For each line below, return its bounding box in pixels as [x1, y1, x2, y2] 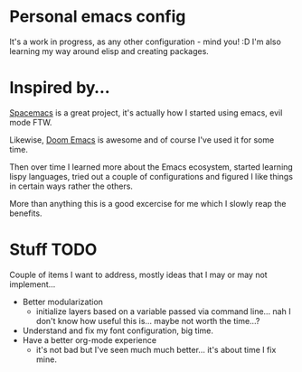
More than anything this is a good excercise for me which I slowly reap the [9, 198, 287, 209]
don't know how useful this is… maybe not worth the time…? [35, 315, 260, 326]
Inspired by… [9, 78, 110, 98]
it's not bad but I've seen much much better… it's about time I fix [35, 344, 277, 355]
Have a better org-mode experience [22, 334, 156, 345]
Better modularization [22, 296, 104, 307]
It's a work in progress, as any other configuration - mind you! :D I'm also [9, 36, 282, 47]
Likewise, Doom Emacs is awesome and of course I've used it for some [9, 134, 275, 145]
